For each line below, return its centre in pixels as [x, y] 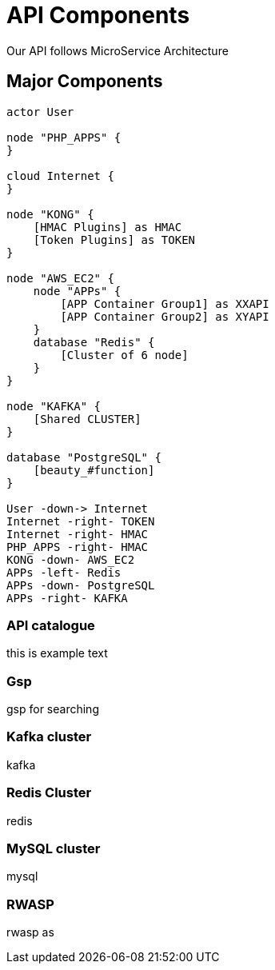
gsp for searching [53, 709]
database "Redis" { [94, 342]
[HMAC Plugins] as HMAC [108, 227]
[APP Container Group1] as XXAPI [165, 303]
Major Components [85, 82]
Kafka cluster [49, 737]
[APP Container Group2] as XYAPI [165, 316]
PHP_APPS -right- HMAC [78, 547]
